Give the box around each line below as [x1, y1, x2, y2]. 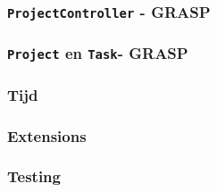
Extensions [7, 124, 87, 146]
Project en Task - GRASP [7, 42, 188, 64]
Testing [7, 165, 61, 188]
